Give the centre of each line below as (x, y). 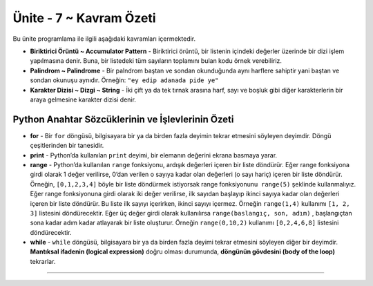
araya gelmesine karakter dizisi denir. (83, 99)
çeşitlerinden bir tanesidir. (67, 146)
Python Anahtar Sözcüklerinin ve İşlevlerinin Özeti (123, 119)
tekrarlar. (43, 261)
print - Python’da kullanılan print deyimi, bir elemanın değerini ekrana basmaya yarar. (154, 155)
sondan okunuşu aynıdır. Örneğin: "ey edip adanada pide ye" (124, 80)
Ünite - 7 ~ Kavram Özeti (84, 18)
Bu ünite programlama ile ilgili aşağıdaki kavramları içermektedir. (104, 39)
